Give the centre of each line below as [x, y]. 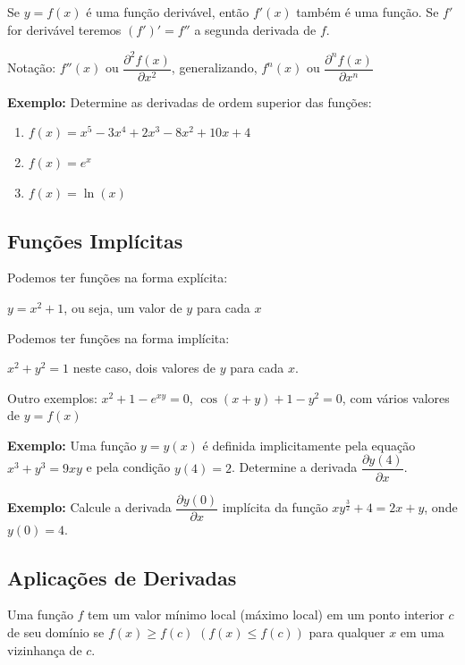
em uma [422, 632]
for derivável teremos [64, 29]
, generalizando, [214, 67]
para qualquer [347, 632]
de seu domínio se [56, 632]
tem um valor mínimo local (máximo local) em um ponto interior [266, 614]
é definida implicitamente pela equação [309, 445]
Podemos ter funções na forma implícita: [118, 337]
